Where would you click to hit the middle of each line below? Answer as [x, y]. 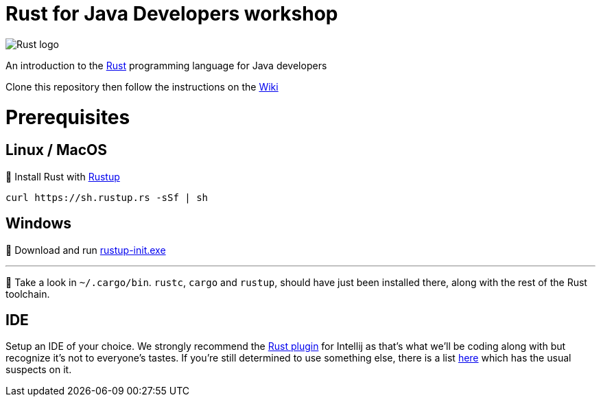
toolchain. [28, 294]
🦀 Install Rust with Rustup [63, 176]
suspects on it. [39, 370]
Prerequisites [68, 117]
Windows [38, 224]
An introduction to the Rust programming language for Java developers [166, 65]
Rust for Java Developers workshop [172, 14]
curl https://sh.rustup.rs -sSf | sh [107, 197]
